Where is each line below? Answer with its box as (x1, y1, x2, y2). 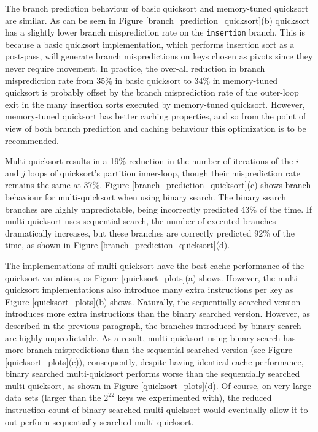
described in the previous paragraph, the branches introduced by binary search (5, 319, 301, 332)
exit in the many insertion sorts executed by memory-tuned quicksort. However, (5, 97, 305, 110)
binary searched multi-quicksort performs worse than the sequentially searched (5, 367, 300, 380)
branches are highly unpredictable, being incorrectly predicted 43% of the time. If (5, 202, 312, 215)
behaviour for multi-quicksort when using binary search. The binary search (5, 190, 286, 203)
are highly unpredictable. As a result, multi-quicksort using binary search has (5, 331, 296, 344)
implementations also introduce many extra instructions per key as (42, 283, 293, 296)
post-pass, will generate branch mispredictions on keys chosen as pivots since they (5, 50, 313, 63)
